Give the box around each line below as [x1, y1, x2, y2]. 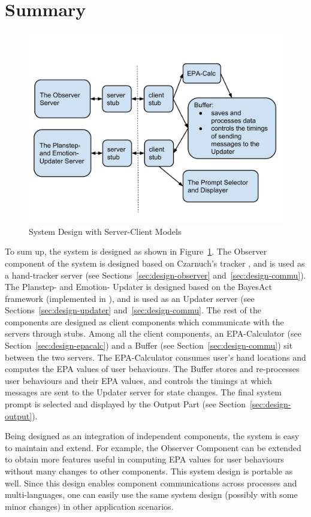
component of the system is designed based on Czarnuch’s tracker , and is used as [5, 256, 305, 269]
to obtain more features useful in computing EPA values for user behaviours [5, 453, 284, 465]
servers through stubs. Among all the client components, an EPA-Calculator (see [5, 327, 301, 340]
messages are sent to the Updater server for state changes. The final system [5, 386, 282, 398]
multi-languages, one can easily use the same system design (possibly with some [5, 488, 298, 501]
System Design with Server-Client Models [29, 225, 182, 237]
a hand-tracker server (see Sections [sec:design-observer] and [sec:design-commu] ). [5, 268, 306, 281]
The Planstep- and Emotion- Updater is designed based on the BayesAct [5, 280, 272, 293]
